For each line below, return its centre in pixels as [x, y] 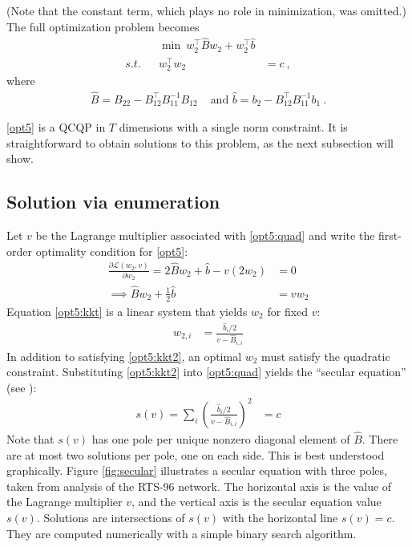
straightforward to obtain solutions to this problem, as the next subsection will [200, 142]
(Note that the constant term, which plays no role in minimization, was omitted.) [206, 10]
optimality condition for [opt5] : [112, 251]
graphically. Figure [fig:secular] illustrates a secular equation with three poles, [197, 470]
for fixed [288, 311]
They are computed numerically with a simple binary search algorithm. [182, 533]
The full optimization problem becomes [103, 26]
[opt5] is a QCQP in [56, 127]
